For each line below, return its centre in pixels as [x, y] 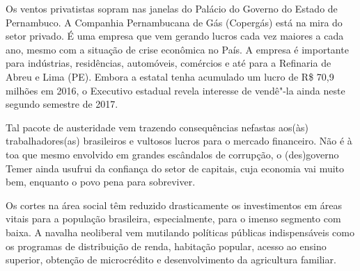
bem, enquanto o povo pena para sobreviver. [101, 182]
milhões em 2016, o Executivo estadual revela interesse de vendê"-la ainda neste [175, 90]
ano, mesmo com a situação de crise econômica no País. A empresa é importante [177, 49]
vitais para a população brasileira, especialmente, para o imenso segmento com [173, 219]
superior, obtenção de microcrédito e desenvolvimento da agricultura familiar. [171, 260]
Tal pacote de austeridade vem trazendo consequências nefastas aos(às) [157, 127]
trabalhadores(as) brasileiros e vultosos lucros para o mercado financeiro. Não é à [179, 141]
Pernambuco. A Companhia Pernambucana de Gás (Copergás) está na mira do [174, 22]
